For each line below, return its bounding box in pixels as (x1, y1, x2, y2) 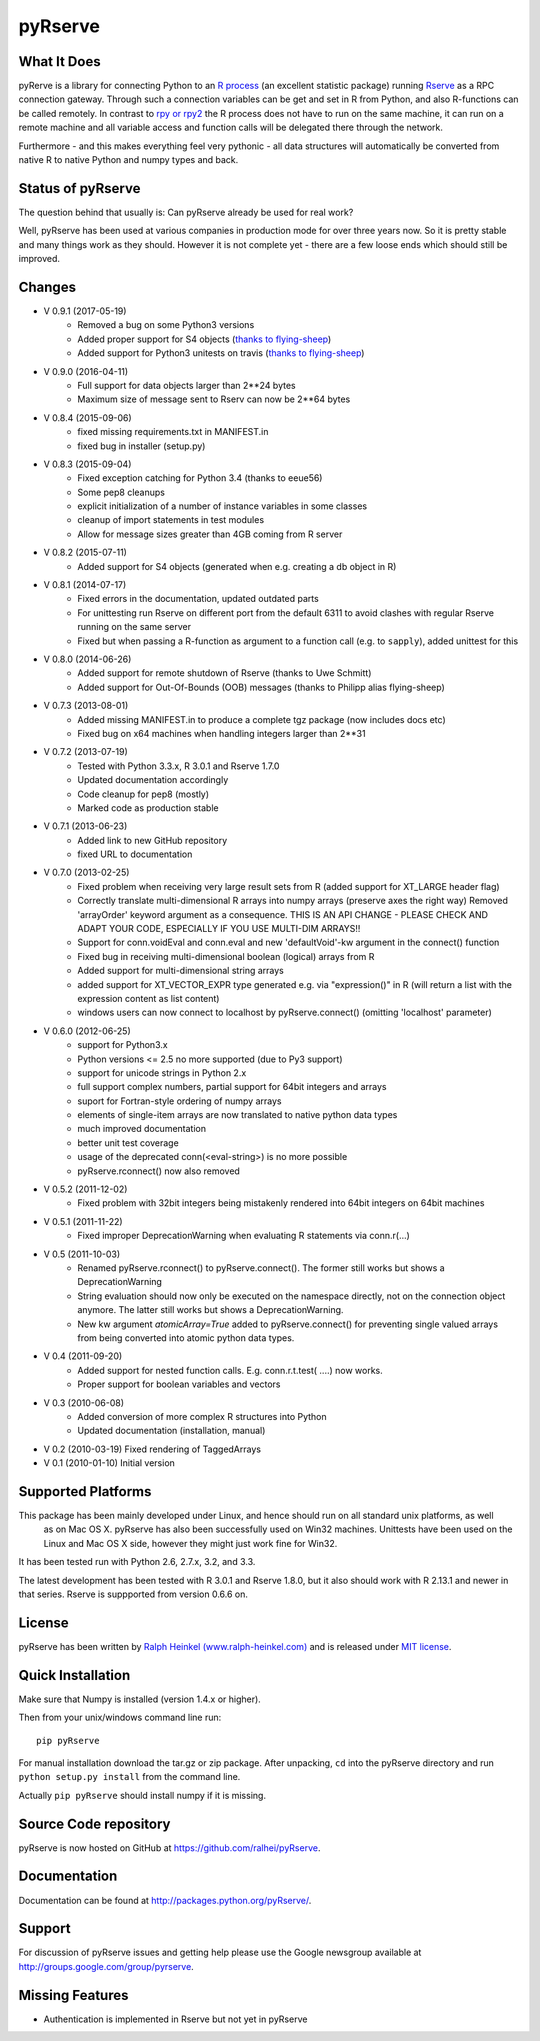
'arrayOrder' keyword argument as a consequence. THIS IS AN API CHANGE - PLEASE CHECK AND (77, 908, 489, 920)
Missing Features (18, 1986, 129, 2004)
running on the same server (77, 621, 192, 633)
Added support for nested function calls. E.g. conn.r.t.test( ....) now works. (77, 1364, 384, 1376)
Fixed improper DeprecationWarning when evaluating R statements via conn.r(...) (77, 1230, 410, 1242)
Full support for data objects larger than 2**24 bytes (77, 379, 296, 391)
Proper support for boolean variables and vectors (77, 1378, 281, 1390)
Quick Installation (18, 1666, 131, 1684)
